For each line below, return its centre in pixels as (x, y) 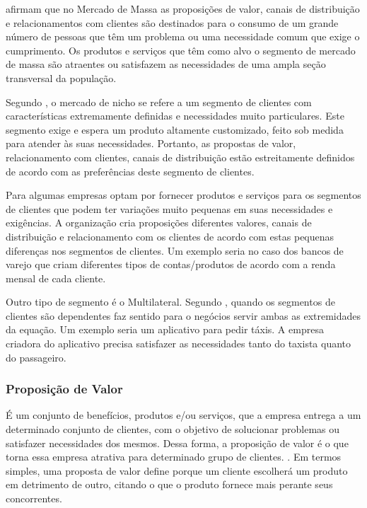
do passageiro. (36, 357)
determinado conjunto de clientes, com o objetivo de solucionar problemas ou (173, 429)
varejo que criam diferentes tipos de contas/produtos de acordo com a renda (171, 264)
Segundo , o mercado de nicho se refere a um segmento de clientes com (159, 102)
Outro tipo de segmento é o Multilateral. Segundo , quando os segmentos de (170, 302)
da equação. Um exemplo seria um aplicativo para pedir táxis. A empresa (165, 329)
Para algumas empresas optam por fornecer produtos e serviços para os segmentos (183, 195)
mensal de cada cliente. (56, 278)
